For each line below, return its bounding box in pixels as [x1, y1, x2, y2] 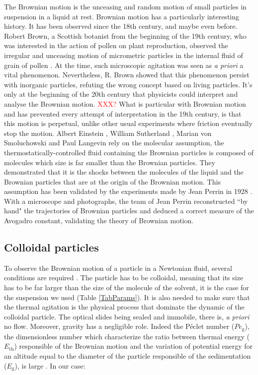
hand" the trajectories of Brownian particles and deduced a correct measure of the [4, 205, 254, 216]
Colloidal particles [4, 240, 99, 255]
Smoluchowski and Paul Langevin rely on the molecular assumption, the [4, 137, 224, 148]
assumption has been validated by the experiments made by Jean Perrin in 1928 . [4, 186, 253, 196]
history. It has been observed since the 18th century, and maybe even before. [4, 21, 238, 31]
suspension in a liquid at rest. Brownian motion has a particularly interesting [4, 11, 240, 21]
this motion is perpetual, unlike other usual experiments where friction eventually [4, 118, 253, 128]
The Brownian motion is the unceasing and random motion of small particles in [4, 1, 247, 11]
